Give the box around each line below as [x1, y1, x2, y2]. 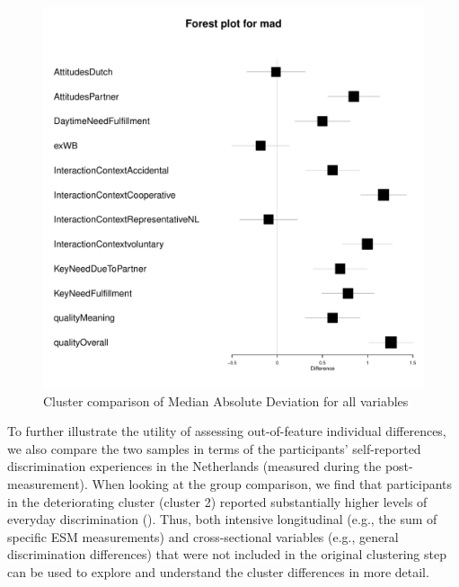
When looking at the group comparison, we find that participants [92, 474, 453, 493]
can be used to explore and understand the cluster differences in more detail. [7, 562, 429, 581]
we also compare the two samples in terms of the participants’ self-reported [7, 439, 421, 458]
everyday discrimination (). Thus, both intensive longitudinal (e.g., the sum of [7, 510, 437, 529]
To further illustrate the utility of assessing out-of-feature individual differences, [7, 422, 446, 440]
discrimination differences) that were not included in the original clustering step [7, 545, 446, 564]
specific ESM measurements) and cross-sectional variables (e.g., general [7, 527, 399, 546]
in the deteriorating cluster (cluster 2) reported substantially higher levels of [7, 492, 428, 511]
